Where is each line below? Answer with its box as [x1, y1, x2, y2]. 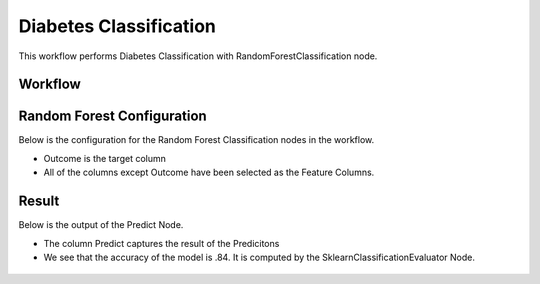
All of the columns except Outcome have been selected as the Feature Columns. [43, 166, 375, 179]
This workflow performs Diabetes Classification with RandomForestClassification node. [18, 50, 378, 62]
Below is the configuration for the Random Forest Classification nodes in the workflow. [18, 134, 375, 146]
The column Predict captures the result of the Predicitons [43, 237, 280, 249]
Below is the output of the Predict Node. [18, 219, 184, 231]
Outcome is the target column [43, 152, 167, 164]
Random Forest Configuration [18, 108, 207, 125]
